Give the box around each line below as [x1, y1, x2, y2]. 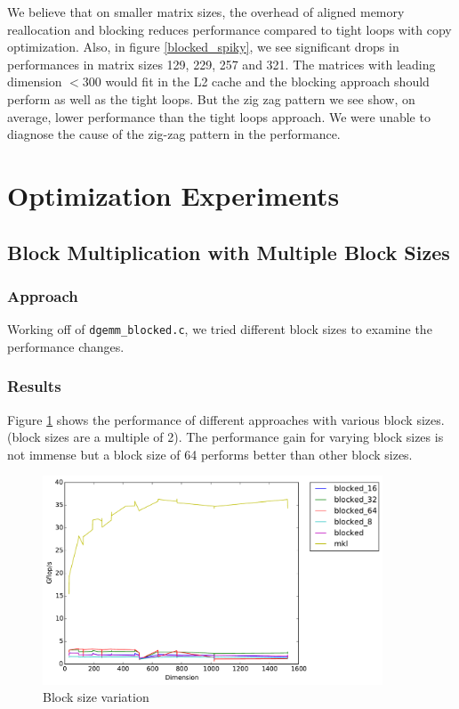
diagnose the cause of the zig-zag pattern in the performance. [7, 125, 341, 143]
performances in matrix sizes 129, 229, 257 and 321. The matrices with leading [7, 54, 436, 73]
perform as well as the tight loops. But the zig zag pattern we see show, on [7, 89, 415, 108]
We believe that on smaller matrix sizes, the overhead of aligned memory [7, 3, 405, 20]
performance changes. [7, 337, 125, 355]
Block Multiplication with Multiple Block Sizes [7, 238, 450, 265]
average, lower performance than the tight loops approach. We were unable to [7, 107, 431, 126]
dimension [7, 72, 62, 91]
